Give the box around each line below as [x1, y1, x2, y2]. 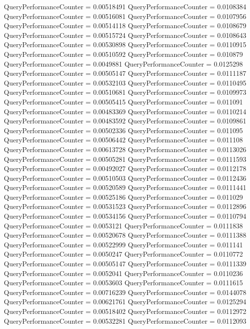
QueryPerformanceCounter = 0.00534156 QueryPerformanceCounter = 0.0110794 [4, 211, 247, 221]
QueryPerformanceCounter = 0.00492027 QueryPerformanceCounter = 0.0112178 [4, 163, 247, 173]
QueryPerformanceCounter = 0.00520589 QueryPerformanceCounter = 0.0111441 [4, 182, 247, 192]
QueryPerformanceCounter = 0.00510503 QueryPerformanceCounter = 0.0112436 [4, 173, 247, 183]
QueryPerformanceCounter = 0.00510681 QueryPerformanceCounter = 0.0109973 [4, 87, 247, 97]
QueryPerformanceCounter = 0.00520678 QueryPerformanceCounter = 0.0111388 [4, 230, 247, 240]
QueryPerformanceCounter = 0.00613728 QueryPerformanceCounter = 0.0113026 [4, 144, 247, 154]
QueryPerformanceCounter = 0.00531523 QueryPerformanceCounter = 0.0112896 [4, 201, 247, 211]
